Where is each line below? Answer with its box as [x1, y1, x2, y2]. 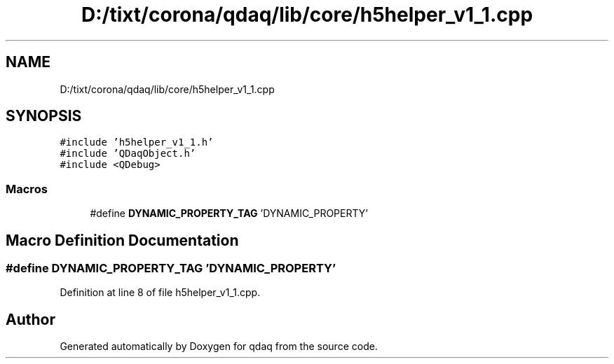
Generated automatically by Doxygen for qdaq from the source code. [60, 340, 378, 353]
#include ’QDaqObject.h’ [60, 148, 196, 160]
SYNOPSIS [6, 107, 82, 125]
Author [6, 310, 55, 328]
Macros [6, 181, 48, 196]
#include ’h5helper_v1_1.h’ [60, 136, 214, 148]
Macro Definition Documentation [6, 231, 239, 249]
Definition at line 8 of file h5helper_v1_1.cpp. [60, 286, 261, 299]
